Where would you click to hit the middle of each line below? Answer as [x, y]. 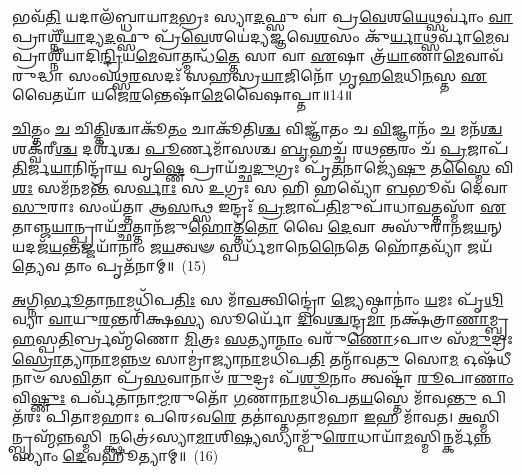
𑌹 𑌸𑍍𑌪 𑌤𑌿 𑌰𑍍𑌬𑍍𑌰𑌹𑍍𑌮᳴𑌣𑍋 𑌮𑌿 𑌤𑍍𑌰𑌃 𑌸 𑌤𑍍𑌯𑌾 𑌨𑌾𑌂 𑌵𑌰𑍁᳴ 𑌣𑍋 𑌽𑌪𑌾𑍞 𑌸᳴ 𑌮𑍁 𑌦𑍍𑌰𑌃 [262, 337]
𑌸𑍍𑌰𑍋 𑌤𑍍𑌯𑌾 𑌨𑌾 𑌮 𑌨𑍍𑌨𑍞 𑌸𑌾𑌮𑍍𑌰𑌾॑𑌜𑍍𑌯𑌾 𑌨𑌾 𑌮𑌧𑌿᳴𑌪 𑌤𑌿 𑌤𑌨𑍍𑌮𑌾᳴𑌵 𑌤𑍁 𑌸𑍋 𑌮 [235, 357]
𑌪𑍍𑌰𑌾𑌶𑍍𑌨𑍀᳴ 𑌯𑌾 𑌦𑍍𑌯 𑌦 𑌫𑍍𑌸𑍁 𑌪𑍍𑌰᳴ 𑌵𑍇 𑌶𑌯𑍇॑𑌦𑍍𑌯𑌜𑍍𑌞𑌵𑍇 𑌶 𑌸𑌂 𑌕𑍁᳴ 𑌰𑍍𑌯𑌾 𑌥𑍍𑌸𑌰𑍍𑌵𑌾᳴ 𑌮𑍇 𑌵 [261, 35]
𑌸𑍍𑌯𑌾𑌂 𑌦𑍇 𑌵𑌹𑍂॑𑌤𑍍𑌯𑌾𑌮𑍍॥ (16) [115, 455]
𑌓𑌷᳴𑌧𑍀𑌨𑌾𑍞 [487, 357]
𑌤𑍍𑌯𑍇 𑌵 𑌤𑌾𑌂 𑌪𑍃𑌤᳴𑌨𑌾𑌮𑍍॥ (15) [109, 265]
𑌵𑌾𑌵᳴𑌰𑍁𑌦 [484, 55]
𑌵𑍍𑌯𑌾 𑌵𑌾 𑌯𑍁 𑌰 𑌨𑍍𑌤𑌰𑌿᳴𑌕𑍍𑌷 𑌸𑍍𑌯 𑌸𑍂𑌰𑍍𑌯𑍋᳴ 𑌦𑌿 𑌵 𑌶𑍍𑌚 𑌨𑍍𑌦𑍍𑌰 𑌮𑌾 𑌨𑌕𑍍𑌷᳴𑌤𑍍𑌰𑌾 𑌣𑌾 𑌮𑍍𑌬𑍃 [261, 318]
